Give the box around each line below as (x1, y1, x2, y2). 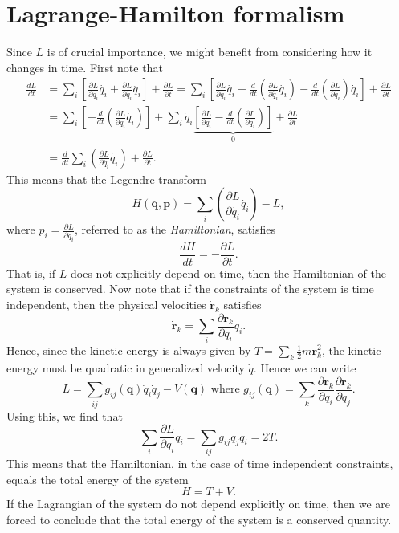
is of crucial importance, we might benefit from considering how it (47, 43, 373, 60)
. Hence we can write (253, 360, 356, 376)
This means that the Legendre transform (6, 170, 207, 187)
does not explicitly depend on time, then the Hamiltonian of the (71, 264, 386, 281)
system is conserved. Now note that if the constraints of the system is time (6, 280, 374, 297)
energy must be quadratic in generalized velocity (6, 360, 245, 376)
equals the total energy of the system (6, 470, 189, 487)
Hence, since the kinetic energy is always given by (6, 342, 251, 359)
